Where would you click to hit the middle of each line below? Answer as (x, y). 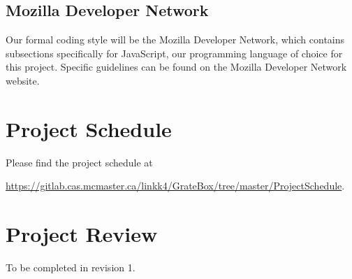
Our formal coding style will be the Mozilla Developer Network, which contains (175, 40)
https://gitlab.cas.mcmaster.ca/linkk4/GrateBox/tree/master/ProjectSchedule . (175, 186)
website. (23, 80)
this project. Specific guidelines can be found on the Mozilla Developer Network (176, 67)
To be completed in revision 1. (71, 267)
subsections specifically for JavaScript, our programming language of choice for (174, 53)
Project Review (82, 234)
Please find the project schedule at (79, 162)
